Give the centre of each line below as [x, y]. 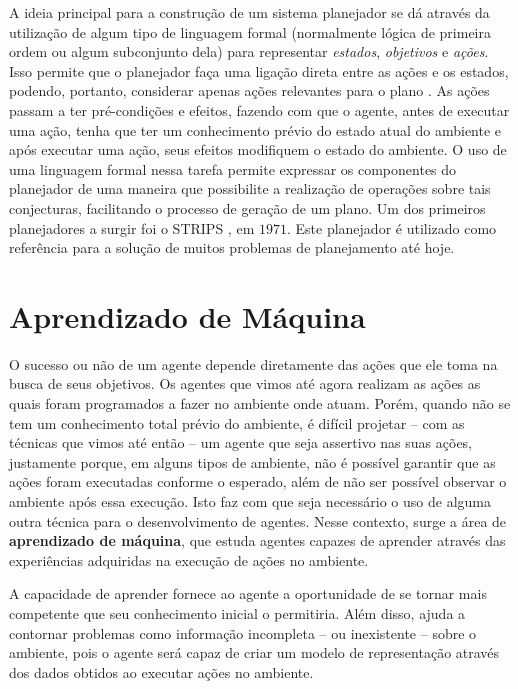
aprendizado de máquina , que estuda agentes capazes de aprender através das [257, 540]
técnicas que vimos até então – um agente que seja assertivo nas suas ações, [241, 442]
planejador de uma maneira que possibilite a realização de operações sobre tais [250, 188]
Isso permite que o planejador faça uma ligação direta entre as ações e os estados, [259, 70]
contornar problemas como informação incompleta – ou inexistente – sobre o [243, 632]
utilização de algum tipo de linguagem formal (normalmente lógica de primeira [250, 31]
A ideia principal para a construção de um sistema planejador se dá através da [249, 12]
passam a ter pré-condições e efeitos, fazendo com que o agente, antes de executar [259, 109]
